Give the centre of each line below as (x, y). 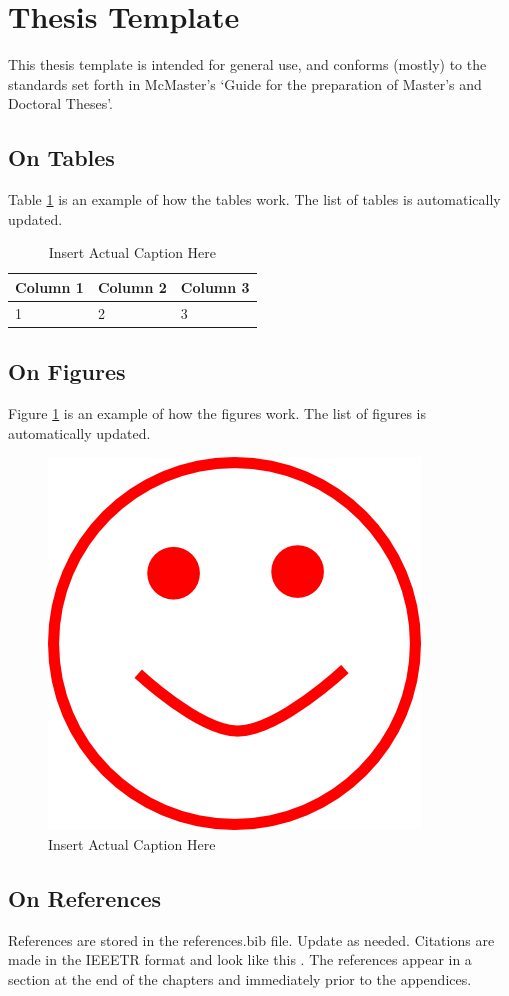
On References (85, 897)
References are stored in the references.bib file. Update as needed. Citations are (251, 939)
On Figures (67, 371)
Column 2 (132, 286)
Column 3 (215, 286)
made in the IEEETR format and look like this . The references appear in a (240, 959)
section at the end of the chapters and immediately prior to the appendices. (240, 978)
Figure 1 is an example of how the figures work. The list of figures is (217, 413)
